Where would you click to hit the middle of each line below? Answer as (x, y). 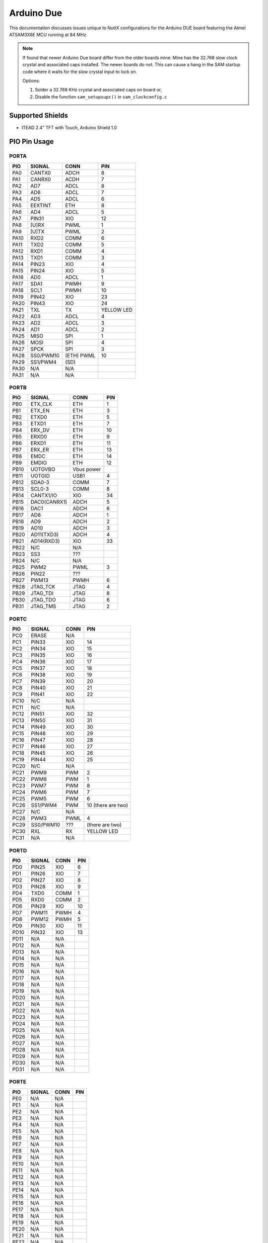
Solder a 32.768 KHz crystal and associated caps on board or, (99, 90)
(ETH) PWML (80, 355)
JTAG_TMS (43, 607)
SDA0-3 (40, 482)
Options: (31, 81)
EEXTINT (41, 205)
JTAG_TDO (43, 600)
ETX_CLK (41, 404)
